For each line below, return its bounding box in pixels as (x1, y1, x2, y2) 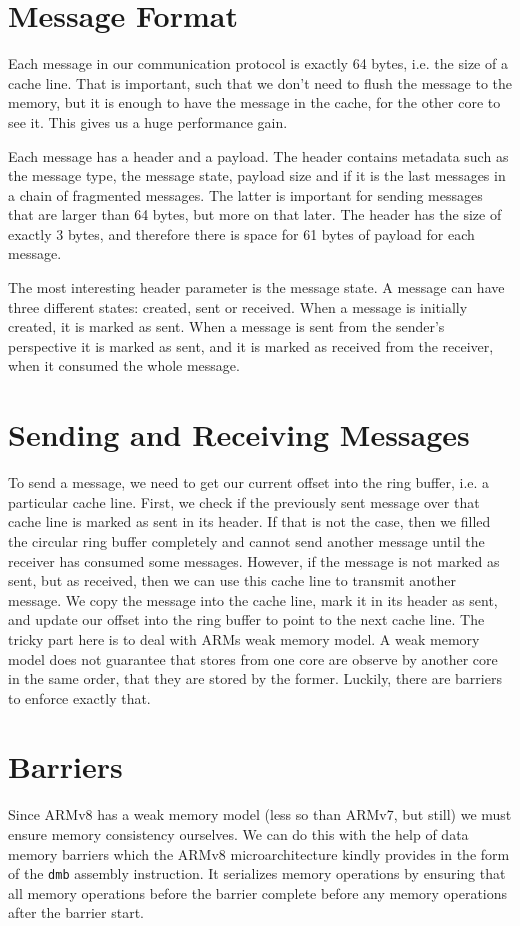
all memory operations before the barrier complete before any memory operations (8, 882, 508, 903)
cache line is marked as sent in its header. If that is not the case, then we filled (8, 511, 491, 532)
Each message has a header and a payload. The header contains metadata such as (8, 145, 509, 166)
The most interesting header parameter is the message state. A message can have (8, 277, 505, 298)
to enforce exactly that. (8, 687, 151, 708)
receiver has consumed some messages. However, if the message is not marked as (8, 550, 500, 571)
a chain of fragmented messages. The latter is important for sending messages (8, 184, 483, 205)
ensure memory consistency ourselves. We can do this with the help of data (8, 824, 469, 844)
